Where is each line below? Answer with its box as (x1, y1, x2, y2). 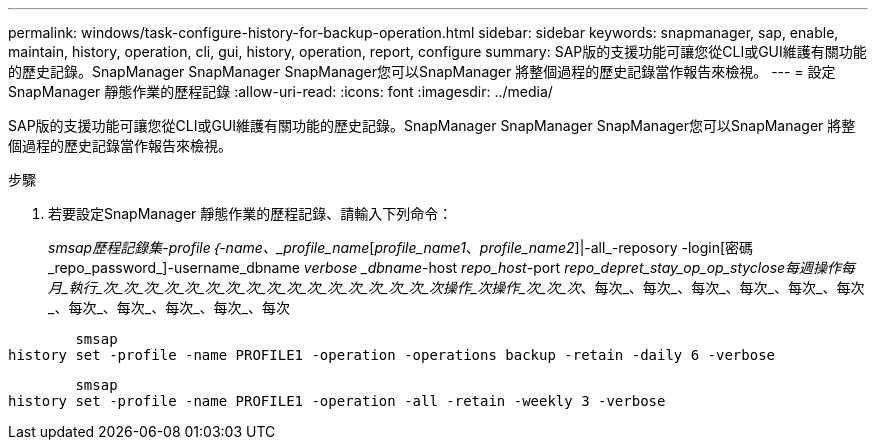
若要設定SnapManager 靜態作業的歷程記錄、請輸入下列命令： (48, 205, 453, 222)
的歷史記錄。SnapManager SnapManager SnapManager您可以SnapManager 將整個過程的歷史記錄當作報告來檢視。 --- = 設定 (8, 63, 836, 80)
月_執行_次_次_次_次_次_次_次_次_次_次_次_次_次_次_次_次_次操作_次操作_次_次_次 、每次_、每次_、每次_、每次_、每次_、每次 (48, 279, 865, 296)
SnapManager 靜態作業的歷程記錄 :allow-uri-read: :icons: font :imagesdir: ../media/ (8, 83, 553, 100)
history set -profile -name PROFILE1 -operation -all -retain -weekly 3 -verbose (8, 393, 666, 409)
